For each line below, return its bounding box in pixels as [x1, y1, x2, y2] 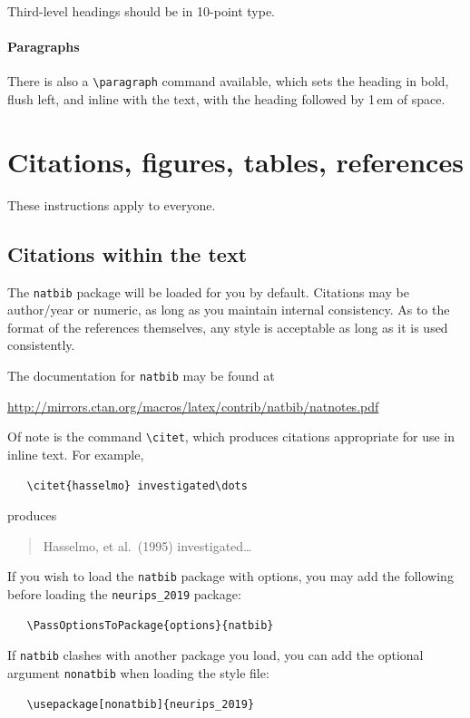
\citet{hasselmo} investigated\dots [26, 479, 248, 492]
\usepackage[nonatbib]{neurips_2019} [26, 697, 255, 711]
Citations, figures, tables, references [7, 142, 464, 179]
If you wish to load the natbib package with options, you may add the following [7, 567, 454, 586]
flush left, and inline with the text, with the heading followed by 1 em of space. [7, 90, 446, 109]
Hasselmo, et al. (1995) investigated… [43, 536, 252, 555]
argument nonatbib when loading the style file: [7, 663, 269, 682]
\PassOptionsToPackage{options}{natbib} [26, 618, 274, 632]
